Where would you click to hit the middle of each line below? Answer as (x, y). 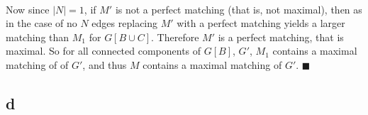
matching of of (37, 64)
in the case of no (41, 23)
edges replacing (125, 23)
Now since (28, 9)
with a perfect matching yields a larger (261, 23)
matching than (38, 37)
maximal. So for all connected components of (104, 51)
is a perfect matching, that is (281, 37)
